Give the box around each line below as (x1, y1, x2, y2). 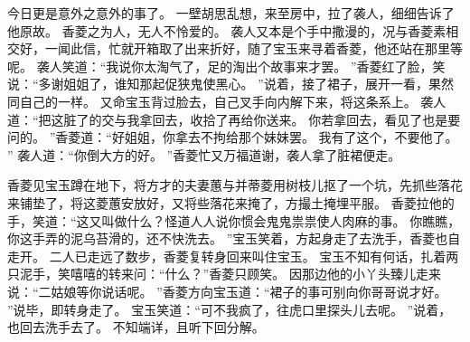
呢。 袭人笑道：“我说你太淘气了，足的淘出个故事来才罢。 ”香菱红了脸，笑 (7, 56, 446, 75)
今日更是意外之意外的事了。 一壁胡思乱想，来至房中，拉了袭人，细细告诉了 (7, 4, 455, 22)
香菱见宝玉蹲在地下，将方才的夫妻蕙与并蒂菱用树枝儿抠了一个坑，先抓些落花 (7, 176, 463, 195)
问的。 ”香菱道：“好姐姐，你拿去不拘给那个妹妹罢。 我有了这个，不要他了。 (7, 128, 458, 147)
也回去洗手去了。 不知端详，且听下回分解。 (7, 318, 265, 337)
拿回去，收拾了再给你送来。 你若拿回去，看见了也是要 (139, 109, 461, 128)
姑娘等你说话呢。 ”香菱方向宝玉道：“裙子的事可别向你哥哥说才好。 (51, 281, 447, 300)
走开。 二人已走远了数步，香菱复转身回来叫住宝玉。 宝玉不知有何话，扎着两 (7, 246, 459, 265)
